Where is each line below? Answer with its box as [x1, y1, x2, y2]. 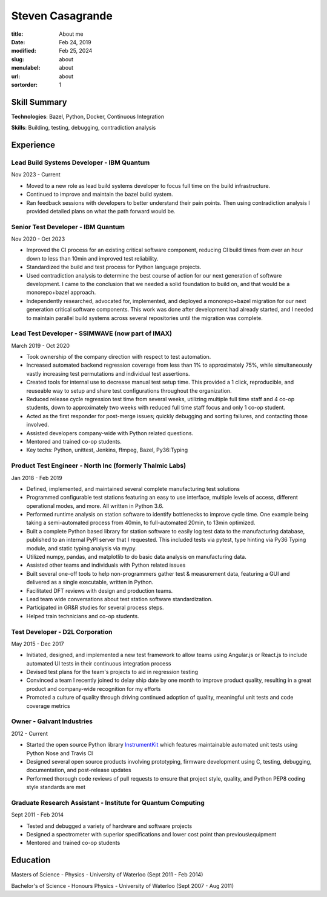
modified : [11, 47, 36, 55]
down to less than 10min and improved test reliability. [26, 255, 159, 262]
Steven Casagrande [11, 9, 113, 22]
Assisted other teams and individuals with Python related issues [26, 561, 186, 569]
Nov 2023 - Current [11, 171, 61, 178]
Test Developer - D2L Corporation [11, 627, 113, 636]
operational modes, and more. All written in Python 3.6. [26, 502, 163, 509]
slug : [11, 55, 24, 63]
